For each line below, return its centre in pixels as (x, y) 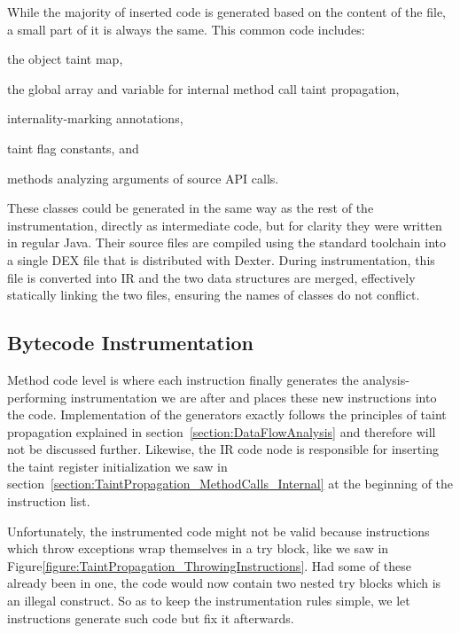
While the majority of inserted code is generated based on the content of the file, (226, 12)
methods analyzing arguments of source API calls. (143, 178)
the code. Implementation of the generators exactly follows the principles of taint (227, 414)
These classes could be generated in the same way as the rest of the (191, 208)
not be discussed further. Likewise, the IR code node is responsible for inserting (223, 449)
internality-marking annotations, (95, 118)
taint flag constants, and (73, 148)
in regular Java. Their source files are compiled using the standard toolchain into (227, 242)
